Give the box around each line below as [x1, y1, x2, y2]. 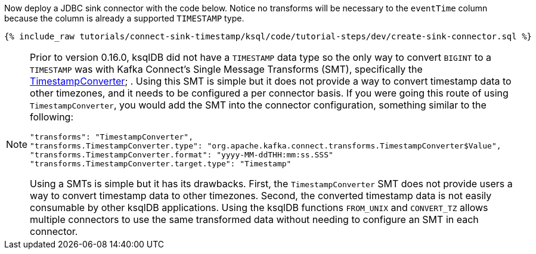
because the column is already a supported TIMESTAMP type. [4, 13, 244, 23]
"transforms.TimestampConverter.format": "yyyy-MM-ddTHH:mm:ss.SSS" [30, 150, 333, 159]
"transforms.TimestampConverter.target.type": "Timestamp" [30, 159, 292, 168]
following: [30, 111, 74, 123]
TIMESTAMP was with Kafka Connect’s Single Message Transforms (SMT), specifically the [30, 63, 423, 75]
